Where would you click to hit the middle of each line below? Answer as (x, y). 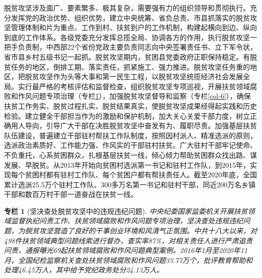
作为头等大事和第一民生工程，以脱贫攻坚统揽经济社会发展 (148, 76)
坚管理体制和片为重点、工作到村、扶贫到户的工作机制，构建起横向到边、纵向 (130, 27)
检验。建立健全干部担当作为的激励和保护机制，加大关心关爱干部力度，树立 (127, 115)
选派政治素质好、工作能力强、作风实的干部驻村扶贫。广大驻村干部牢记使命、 (130, 145)
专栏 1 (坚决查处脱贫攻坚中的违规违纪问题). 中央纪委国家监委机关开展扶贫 (126, 211)
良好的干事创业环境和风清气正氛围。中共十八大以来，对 (165, 231)
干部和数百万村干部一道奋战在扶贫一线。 (71, 194)
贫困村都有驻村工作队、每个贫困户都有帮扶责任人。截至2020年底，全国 (141, 175)
